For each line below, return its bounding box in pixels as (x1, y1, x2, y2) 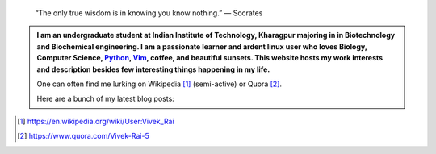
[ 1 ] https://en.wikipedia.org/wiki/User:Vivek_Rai (17, 116, 174, 126)
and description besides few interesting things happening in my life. (36, 65, 270, 74)
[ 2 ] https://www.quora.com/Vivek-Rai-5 (17, 131, 149, 141)
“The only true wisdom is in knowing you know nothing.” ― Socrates (35, 8, 263, 18)
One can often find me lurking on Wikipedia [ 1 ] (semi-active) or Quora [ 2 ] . (36, 79, 283, 89)
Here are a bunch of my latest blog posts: (36, 94, 175, 104)
